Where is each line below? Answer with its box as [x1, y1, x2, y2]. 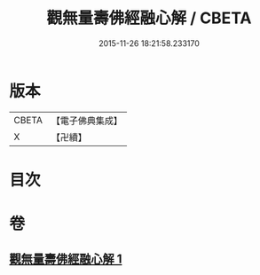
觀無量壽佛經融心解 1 [9, 252, 122, 267]
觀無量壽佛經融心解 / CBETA [46, 8, 252, 28]
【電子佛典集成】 [51, 114, 122, 127]
